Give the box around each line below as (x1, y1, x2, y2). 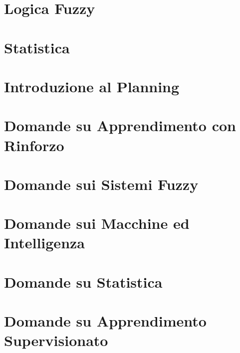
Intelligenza (4, 232, 85, 253)
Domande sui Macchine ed (4, 213, 190, 233)
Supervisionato (4, 330, 108, 351)
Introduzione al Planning (4, 76, 180, 96)
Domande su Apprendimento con (4, 115, 236, 136)
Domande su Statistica (4, 271, 163, 292)
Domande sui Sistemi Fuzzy (4, 174, 199, 194)
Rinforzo (4, 135, 64, 155)
